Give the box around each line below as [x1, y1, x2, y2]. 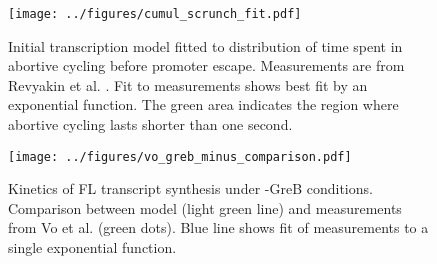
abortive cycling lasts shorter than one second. [8, 114, 293, 135]
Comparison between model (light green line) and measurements [8, 197, 402, 218]
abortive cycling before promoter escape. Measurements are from [8, 55, 405, 76]
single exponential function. [8, 237, 177, 258]
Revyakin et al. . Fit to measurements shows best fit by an [8, 74, 368, 95]
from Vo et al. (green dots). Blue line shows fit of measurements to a [8, 217, 429, 238]
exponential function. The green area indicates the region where [8, 94, 399, 115]
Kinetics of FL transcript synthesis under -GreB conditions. [8, 178, 373, 199]
